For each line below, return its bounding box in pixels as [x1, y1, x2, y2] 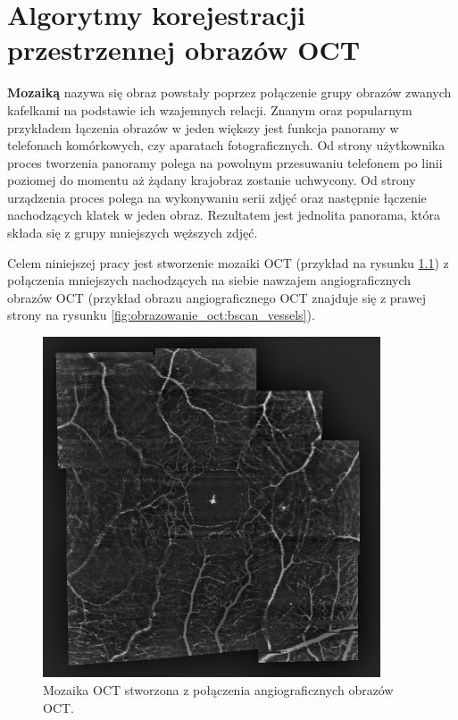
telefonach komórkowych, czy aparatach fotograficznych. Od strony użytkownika [7, 136, 446, 155]
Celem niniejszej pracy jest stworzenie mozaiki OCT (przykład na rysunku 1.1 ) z [7, 253, 449, 272]
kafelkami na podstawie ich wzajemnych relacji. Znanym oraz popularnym [7, 100, 412, 119]
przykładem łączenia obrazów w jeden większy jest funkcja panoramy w [7, 118, 399, 137]
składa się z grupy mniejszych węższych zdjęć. [7, 223, 258, 242]
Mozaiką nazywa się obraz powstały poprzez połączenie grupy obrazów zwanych [7, 83, 452, 102]
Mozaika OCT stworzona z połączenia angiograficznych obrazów [43, 680, 394, 699]
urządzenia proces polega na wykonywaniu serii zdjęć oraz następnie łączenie [7, 188, 427, 206]
